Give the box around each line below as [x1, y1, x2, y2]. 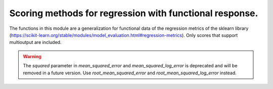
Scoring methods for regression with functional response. [9, 8, 258, 19]
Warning [23, 53, 41, 59]
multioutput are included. [9, 39, 62, 46]
